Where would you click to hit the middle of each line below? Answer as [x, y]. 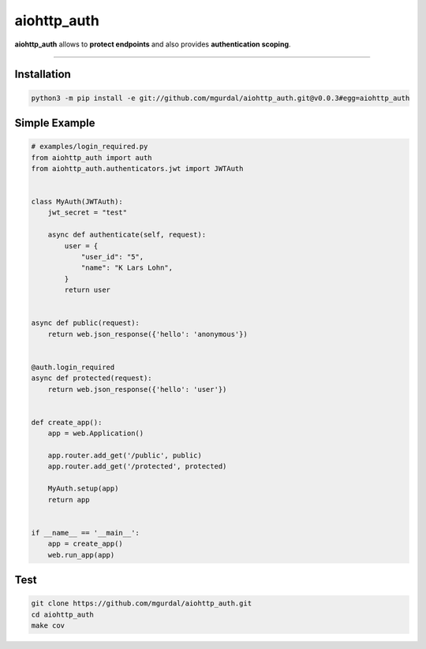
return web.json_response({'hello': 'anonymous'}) [148, 334]
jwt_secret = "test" [88, 213]
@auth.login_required [73, 367]
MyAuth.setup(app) [83, 489]
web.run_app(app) [81, 555]
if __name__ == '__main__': [85, 533]
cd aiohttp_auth [63, 614]
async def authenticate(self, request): [127, 235]
